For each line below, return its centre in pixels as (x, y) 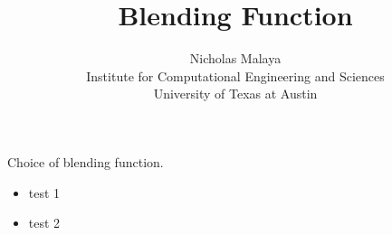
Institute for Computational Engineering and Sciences (235, 75)
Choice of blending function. (86, 161)
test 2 (44, 223)
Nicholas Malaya (235, 58)
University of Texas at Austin (235, 94)
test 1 (44, 192)
